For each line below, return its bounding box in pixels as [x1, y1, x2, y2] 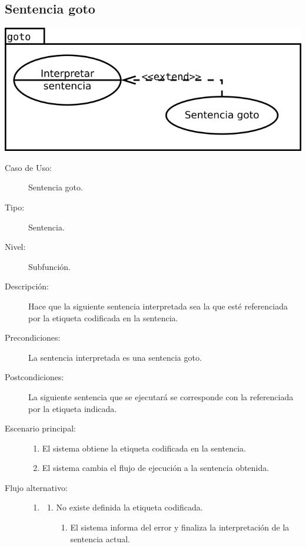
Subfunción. [28, 260, 71, 272]
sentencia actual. [70, 532, 130, 545]
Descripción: [5, 280, 49, 292]
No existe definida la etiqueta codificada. [56, 501, 203, 513]
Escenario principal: [5, 422, 76, 434]
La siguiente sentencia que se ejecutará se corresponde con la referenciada [28, 390, 294, 403]
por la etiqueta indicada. [28, 402, 117, 414]
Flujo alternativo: [5, 481, 68, 493]
